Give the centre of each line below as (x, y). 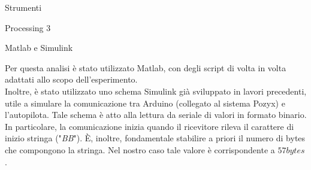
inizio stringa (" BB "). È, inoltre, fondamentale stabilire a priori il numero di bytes (155, 138)
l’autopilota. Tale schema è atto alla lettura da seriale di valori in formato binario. (156, 115)
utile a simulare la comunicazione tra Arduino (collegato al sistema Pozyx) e (145, 103)
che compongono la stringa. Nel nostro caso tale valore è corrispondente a (140, 149)
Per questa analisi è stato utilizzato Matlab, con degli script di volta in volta (146, 67)
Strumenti (23, 7)
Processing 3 (28, 27)
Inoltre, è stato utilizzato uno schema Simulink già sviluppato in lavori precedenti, (156, 91)
